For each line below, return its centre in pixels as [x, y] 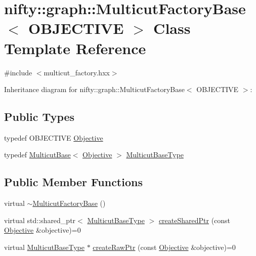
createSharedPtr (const [195, 220]
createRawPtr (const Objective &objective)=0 [164, 247]
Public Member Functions [73, 182]
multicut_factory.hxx [77, 72]
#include [18, 72]
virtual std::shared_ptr [40, 220]
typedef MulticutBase [37, 155]
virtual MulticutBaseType [45, 247]
